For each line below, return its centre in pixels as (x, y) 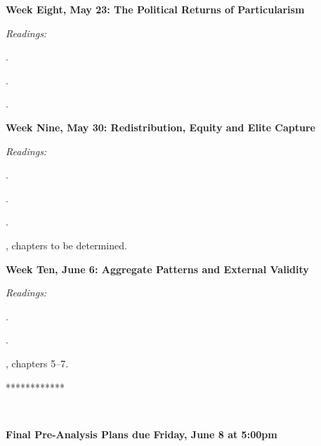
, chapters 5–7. (37, 363)
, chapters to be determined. (66, 245)
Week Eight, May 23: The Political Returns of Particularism (155, 9)
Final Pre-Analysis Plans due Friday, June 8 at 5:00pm (142, 434)
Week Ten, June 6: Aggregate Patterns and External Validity (157, 269)
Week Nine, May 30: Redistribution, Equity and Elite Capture (160, 127)
